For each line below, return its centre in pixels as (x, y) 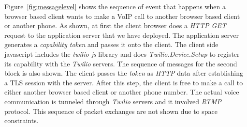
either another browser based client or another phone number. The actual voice (122, 92)
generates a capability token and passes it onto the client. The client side (111, 44)
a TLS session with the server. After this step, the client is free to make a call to (124, 82)
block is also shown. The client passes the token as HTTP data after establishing (124, 73)
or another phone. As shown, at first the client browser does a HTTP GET (115, 25)
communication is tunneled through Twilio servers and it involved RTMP (113, 101)
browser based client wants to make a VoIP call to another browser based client (122, 16)
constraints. (22, 120)
